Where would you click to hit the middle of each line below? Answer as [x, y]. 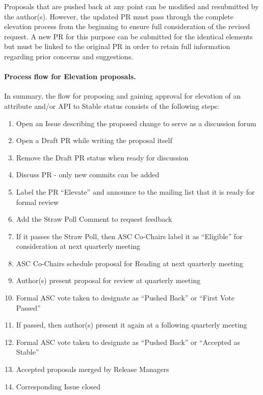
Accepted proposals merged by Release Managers [93, 369]
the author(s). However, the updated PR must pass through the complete [119, 16]
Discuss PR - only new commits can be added [88, 175]
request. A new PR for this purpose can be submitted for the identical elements [128, 36]
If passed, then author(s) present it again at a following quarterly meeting [131, 325]
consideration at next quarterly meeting [78, 246]
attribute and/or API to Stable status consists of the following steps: [112, 106]
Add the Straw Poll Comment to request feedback [94, 219]
